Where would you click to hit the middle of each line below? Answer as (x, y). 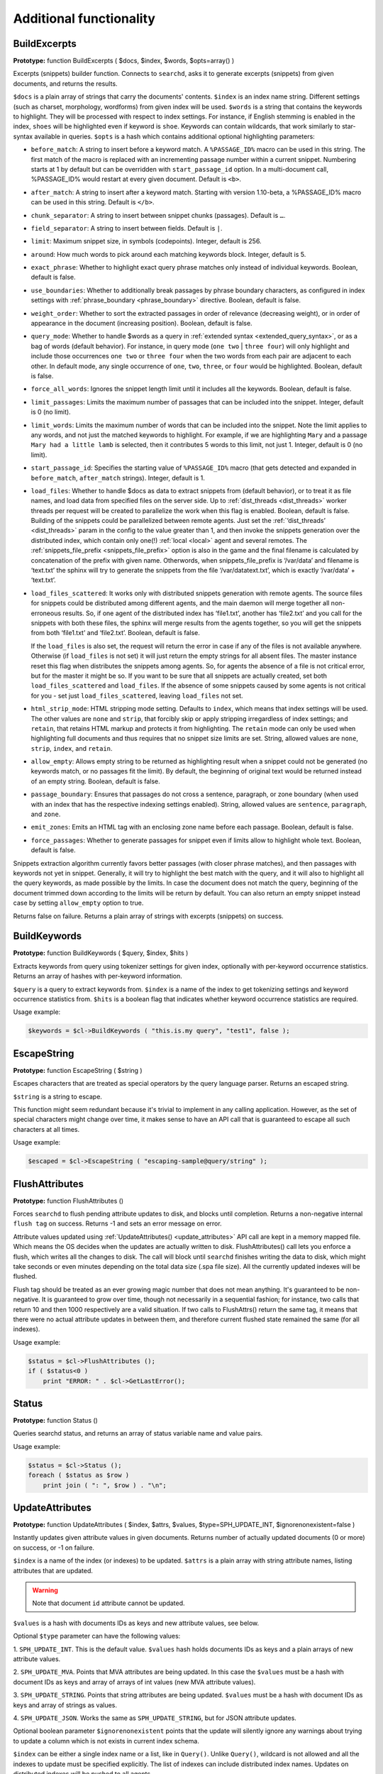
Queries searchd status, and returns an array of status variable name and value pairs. (138, 1433)
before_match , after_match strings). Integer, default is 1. (118, 478)
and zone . (46, 814)
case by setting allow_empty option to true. (78, 903)
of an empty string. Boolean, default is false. (96, 781)
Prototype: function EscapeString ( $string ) (78, 1070)
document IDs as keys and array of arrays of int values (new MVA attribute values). (134, 1682)
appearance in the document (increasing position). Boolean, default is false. (141, 324)
